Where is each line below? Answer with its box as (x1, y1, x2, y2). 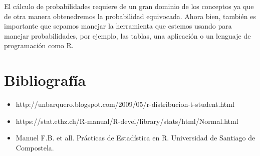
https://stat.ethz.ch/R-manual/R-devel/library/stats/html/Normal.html (16, 115, 238, 126)
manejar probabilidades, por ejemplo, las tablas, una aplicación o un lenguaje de (4, 30, 251, 41)
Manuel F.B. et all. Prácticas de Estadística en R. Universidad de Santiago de (16, 132, 255, 143)
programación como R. (4, 40, 74, 51)
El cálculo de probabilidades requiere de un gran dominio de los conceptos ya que (4, 1, 254, 11)
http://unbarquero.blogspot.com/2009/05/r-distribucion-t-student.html (16, 99, 234, 109)
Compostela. (16, 142, 54, 152)
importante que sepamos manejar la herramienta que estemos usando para (4, 21, 232, 31)
